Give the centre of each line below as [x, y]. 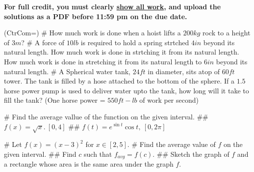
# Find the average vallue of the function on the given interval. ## [106, 116]
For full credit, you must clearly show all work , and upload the [113, 6]
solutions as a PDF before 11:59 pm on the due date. [96, 16]
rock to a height [227, 33]
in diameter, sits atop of [184, 71]
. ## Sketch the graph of [191, 154]
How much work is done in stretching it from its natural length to [103, 61]
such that [98, 154]
